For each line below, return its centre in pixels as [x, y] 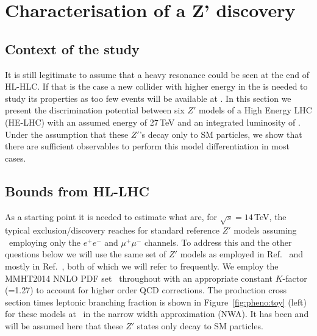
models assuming [265, 230]
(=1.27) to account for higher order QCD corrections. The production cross [146, 290]
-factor [295, 278]
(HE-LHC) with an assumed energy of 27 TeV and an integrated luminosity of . [153, 122]
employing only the [45, 242]
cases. [16, 158]
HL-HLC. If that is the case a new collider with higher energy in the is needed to [156, 86]
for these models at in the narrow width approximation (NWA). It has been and [157, 314]
